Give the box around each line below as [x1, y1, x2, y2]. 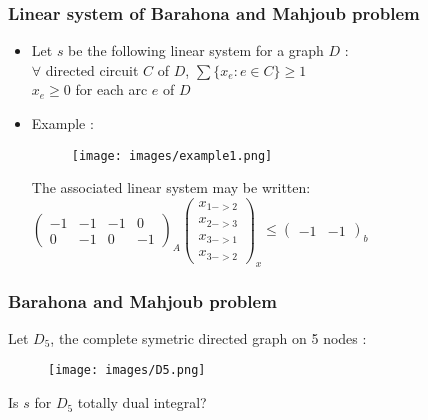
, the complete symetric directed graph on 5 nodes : [50, 327, 367, 348]
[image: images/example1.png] [71, 148, 273, 163]
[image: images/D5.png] [48, 363, 206, 378]
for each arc [75, 79, 148, 100]
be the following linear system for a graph [68, 40, 324, 61]
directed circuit [45, 59, 139, 80]
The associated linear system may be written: [31, 177, 311, 198]
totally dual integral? [77, 392, 207, 413]
